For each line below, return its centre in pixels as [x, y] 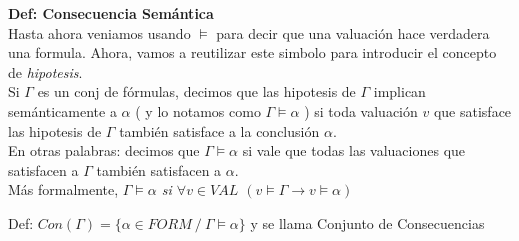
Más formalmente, [63, 189]
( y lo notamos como [198, 110]
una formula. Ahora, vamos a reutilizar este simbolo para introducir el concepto [252, 52]
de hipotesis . [45, 71]
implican [399, 91]
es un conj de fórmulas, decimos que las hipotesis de [196, 91]
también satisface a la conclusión [219, 130]
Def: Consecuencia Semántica [111, 13]
